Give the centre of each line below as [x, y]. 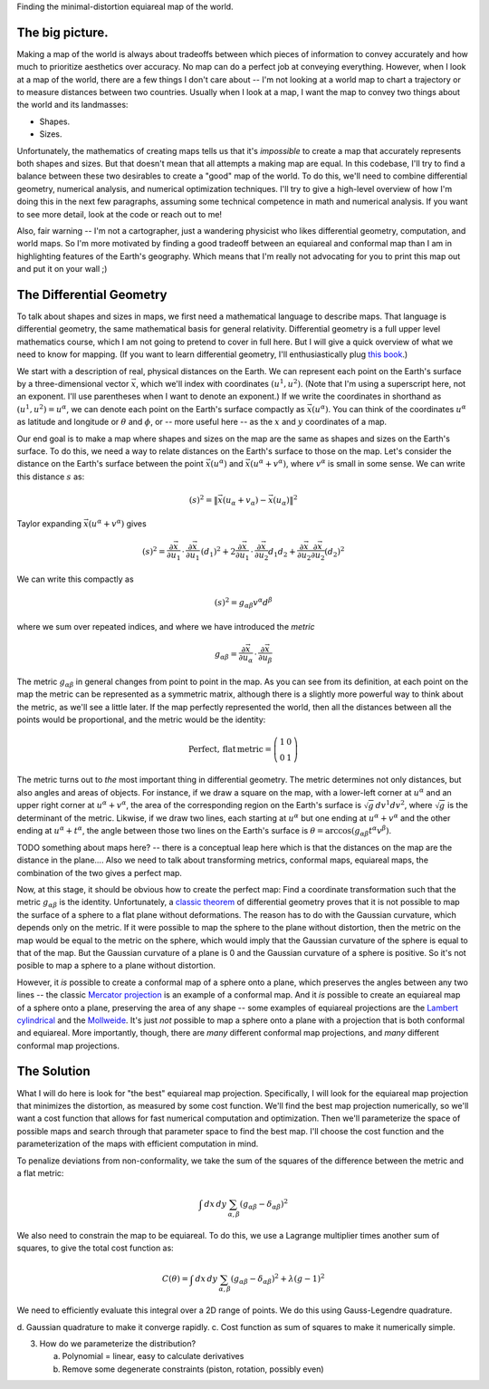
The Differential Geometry [92, 294]
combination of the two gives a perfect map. [100, 873]
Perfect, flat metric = [230, 749]
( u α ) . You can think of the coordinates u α [389, 409]
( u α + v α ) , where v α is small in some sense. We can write [358, 463]
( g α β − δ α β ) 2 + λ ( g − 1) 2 [278, 1279]
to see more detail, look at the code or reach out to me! [119, 214]
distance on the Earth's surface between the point [110, 464]
